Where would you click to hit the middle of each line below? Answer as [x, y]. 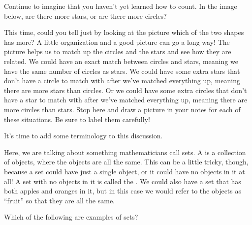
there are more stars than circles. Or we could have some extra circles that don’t [126, 90]
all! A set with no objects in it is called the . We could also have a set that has [123, 181]
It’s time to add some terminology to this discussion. [83, 136]
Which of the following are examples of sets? [71, 217]
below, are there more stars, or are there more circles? [85, 16]
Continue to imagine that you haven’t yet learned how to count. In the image [121, 6]
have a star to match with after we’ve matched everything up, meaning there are [126, 100]
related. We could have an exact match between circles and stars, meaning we [121, 61]
